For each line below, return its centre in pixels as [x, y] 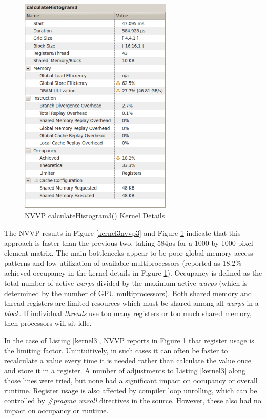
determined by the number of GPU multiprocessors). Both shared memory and [128, 293]
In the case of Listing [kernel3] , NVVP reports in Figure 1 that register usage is [129, 340]
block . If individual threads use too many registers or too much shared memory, [128, 313]
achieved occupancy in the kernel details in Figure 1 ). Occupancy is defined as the [133, 273]
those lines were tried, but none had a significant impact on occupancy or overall [131, 380]
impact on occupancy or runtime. [56, 411]
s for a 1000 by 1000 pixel [213, 243]
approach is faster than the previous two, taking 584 [86, 243]
